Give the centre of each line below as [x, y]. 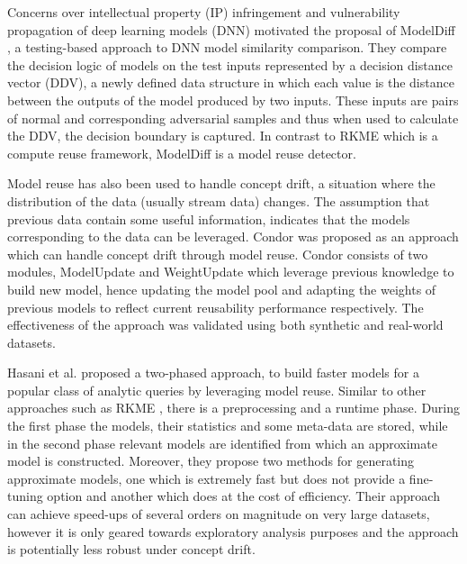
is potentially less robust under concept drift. [131, 549]
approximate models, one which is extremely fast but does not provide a [207, 478]
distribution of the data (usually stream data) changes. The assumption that [219, 200]
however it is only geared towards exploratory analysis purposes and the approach [233, 531]
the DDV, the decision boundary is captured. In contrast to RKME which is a [223, 136]
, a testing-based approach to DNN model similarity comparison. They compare [227, 47]
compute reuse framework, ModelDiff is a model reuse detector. [182, 153]
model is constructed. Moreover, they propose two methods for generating [211, 461]
